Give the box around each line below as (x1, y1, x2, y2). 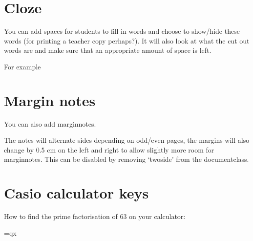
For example (4, 61, 41, 71)
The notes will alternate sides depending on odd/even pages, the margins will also (4, 135, 250, 145)
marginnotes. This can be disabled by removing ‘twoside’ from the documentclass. (4, 154, 249, 164)
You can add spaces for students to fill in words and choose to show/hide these (4, 26, 240, 36)
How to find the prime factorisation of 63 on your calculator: (4, 211, 186, 221)
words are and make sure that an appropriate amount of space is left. (4, 45, 211, 55)
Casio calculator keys (4, 183, 149, 203)
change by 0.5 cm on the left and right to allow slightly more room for (4, 144, 214, 154)
